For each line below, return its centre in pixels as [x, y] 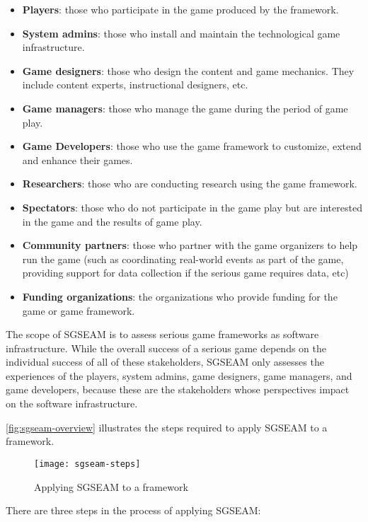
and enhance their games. [77, 159]
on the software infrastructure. [72, 404]
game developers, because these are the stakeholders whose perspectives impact [178, 389]
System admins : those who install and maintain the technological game [181, 33]
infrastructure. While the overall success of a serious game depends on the [166, 348]
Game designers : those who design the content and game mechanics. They [188, 70]
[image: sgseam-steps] [87, 464]
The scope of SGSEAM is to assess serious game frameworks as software [162, 334]
